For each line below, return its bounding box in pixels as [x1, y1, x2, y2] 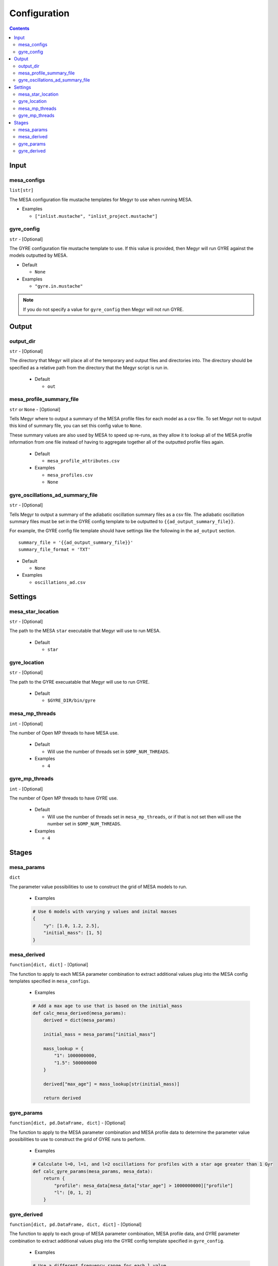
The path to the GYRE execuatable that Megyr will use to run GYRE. [9, 679, 150, 685]
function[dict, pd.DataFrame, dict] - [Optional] [9, 1120, 126, 1126]
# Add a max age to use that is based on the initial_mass [32, 1003, 182, 1009]
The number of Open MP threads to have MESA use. [9, 730, 119, 736]
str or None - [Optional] [9, 406, 61, 412]
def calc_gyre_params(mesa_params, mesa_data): [32, 1168, 153, 1174]
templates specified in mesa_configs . [9, 978, 91, 984]
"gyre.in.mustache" [34, 284, 83, 289]
